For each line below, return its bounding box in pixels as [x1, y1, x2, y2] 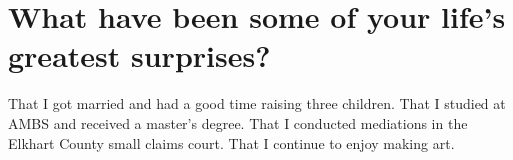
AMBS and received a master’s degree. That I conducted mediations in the [8, 112, 468, 133]
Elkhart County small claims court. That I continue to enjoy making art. [8, 132, 455, 153]
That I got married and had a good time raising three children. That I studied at [8, 93, 506, 114]
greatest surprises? [8, 35, 271, 76]
